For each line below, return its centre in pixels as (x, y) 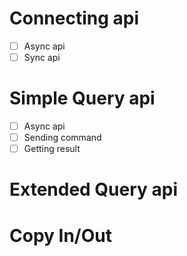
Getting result (52, 149)
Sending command (62, 138)
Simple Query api (82, 98)
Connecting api (74, 18)
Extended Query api (94, 189)
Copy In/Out (60, 235)
